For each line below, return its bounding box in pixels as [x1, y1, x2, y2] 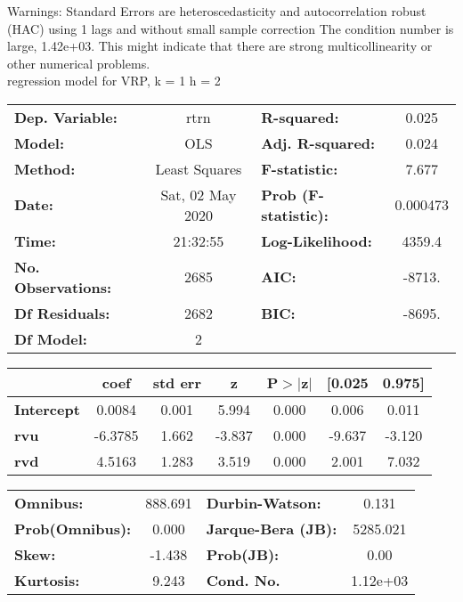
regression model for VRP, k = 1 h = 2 [7, 71, 221, 90]
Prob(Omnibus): [14, 517, 132, 539]
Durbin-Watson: [206, 492, 321, 513]
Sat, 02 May [160, 183, 237, 205]
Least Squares [155, 158, 242, 179]
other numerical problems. [7, 53, 150, 72]
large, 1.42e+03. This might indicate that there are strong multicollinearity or [7, 37, 433, 55]
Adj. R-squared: [261, 132, 376, 153]
